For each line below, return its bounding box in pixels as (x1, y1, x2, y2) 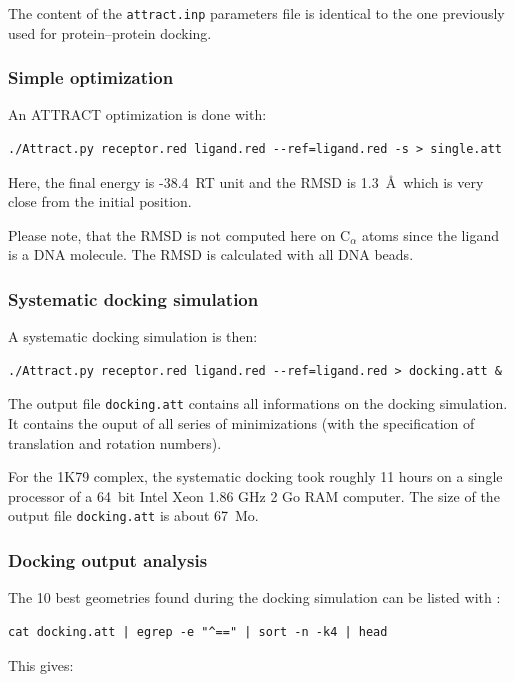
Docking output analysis (8, 548, 208, 573)
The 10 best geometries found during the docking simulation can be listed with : (8, 587, 501, 608)
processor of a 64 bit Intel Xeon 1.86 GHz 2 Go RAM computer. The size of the (8, 485, 500, 506)
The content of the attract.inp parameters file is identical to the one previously (8, 3, 505, 23)
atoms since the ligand (361, 224, 499, 245)
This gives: (8, 654, 74, 675)
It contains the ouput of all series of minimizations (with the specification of (8, 413, 475, 434)
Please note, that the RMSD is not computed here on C (8, 224, 351, 245)
